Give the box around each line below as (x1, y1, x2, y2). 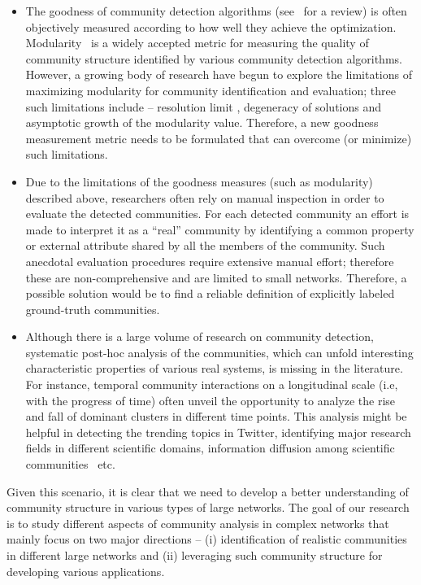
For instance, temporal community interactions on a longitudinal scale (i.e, (25, 376, 398, 393)
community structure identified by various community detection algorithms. (25, 50, 402, 67)
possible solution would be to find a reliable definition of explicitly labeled (25, 285, 395, 302)
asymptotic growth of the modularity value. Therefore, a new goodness (25, 114, 379, 131)
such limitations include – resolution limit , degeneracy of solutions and (25, 98, 382, 115)
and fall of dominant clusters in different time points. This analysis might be (25, 408, 407, 425)
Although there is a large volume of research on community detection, (25, 328, 374, 345)
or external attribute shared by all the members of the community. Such (25, 237, 385, 254)
